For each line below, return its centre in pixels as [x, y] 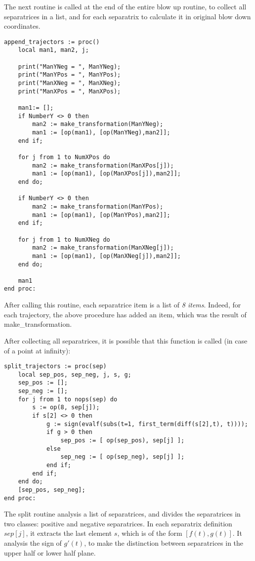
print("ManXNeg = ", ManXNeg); [69, 83]
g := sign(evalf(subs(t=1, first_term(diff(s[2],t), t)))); [147, 424]
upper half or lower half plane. [50, 552]
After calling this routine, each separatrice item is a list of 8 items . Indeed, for [123, 305]
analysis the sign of [33, 543]
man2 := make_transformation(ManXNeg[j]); [103, 248]
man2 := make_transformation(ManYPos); [98, 206]
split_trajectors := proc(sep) [55, 367]
